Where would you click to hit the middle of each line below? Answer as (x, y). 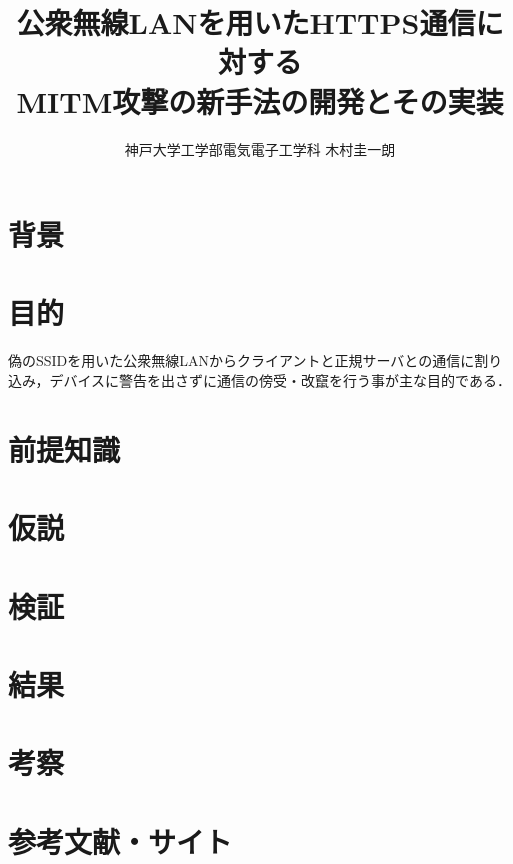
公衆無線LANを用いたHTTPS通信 (246, 22)
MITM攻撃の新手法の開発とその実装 (260, 100)
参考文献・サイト (120, 840)
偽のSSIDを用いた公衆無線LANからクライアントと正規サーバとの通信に (241, 360)
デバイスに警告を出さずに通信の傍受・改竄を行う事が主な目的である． (280, 380)
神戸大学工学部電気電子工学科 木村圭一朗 (260, 148)
